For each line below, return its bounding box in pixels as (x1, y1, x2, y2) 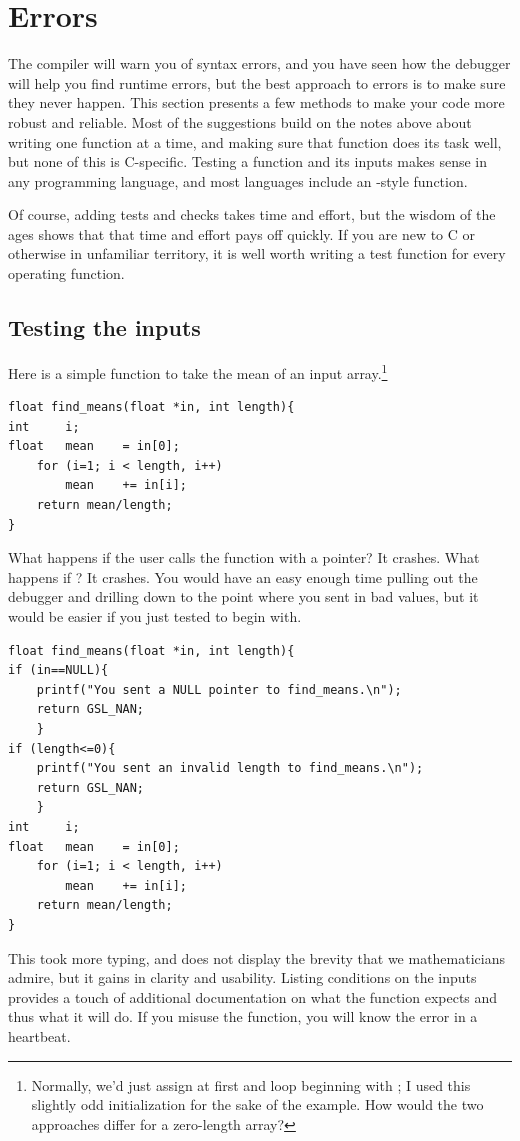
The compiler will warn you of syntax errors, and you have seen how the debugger (8, 53, 511, 74)
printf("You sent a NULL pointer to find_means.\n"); (36, 682, 402, 697)
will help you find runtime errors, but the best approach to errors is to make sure (8, 72, 506, 93)
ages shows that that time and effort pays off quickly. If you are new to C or (8, 223, 476, 244)
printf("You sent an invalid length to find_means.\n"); (36, 761, 424, 776)
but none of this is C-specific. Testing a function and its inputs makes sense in (8, 151, 488, 172)
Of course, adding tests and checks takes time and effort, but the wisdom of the (8, 204, 496, 225)
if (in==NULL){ (8, 663, 109, 678)
